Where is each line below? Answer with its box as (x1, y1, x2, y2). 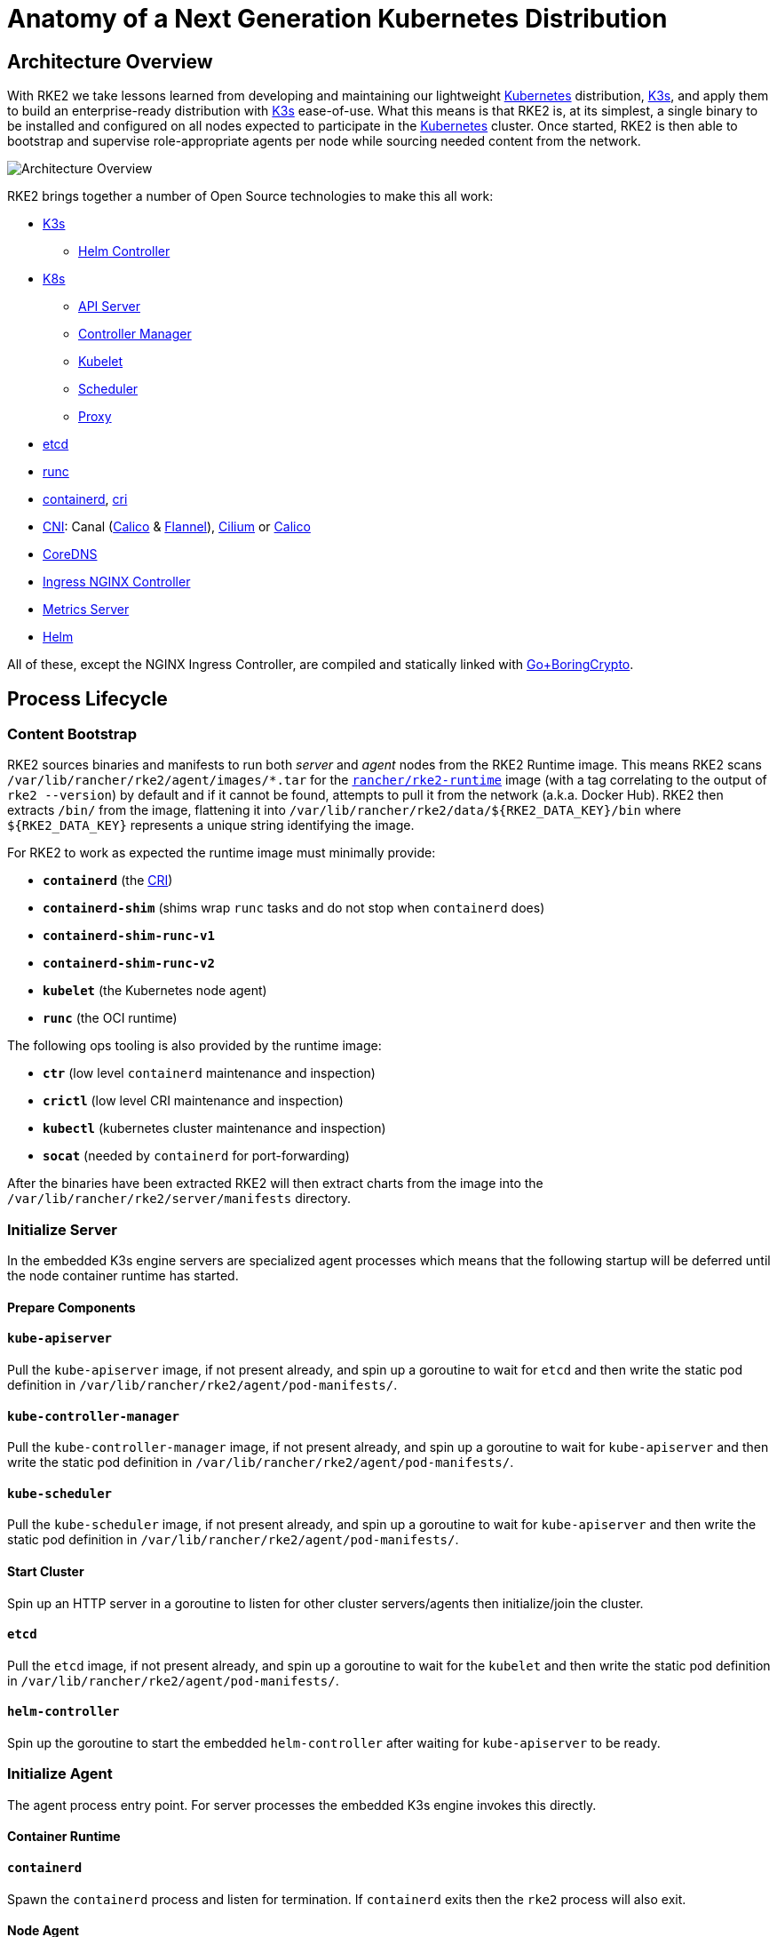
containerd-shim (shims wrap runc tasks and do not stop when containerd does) (43, 900, 545, 916)
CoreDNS (43, 546, 98, 562)
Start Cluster (7, 1564, 84, 1580)
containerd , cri (43, 491, 128, 507)
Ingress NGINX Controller (43, 574, 191, 590)
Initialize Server (7, 1220, 117, 1239)
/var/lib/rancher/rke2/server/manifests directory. (7, 1191, 352, 1207)
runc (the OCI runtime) (43, 1010, 178, 1026)
